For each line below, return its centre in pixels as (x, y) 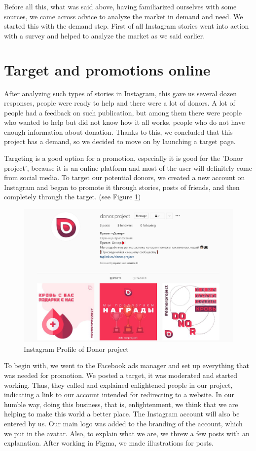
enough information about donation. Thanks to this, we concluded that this (118, 132)
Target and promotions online (107, 69)
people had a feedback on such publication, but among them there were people (123, 112)
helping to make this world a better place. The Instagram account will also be (122, 414)
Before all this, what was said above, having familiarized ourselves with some (120, 6)
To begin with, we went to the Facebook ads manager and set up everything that (127, 365)
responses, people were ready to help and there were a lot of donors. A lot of (120, 103)
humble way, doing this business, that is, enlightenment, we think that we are (121, 404)
